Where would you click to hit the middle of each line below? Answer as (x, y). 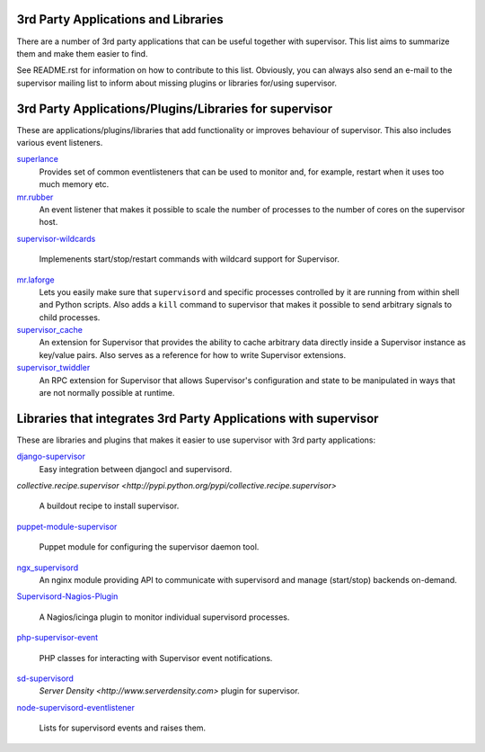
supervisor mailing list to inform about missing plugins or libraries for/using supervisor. (176, 83)
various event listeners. (60, 142)
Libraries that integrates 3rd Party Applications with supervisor (198, 418)
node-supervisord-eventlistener (75, 707)
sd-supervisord (45, 678)
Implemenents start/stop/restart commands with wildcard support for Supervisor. (190, 259)
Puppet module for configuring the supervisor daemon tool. (149, 547)
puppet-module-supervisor (67, 526)
